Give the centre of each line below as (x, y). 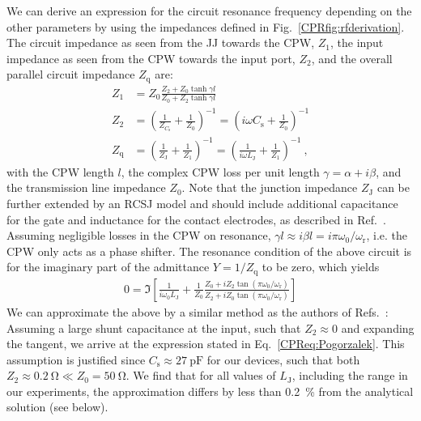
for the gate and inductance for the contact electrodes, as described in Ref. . (196, 219)
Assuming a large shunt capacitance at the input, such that (154, 327)
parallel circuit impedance (71, 74)
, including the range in (350, 375)
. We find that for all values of (201, 375)
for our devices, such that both (283, 359)
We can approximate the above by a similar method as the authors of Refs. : (198, 311)
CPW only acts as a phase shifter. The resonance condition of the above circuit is (209, 251)
